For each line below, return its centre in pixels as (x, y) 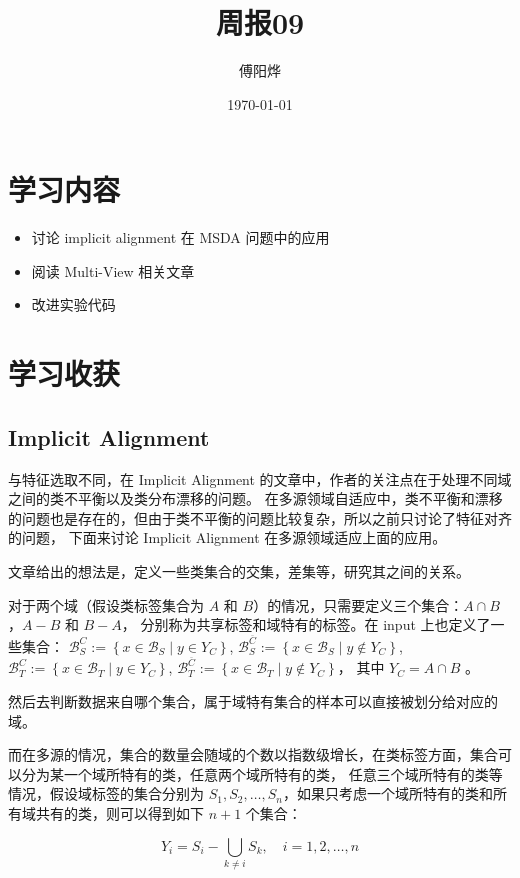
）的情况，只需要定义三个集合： (358, 604)
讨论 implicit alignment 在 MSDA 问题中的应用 (180, 237)
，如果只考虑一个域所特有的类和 (387, 793)
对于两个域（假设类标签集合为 (106, 604)
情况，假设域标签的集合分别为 (106, 793)
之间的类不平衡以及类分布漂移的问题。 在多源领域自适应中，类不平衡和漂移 (255, 498)
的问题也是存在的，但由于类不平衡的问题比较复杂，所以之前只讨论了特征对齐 (260, 517)
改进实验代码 (73, 304)
